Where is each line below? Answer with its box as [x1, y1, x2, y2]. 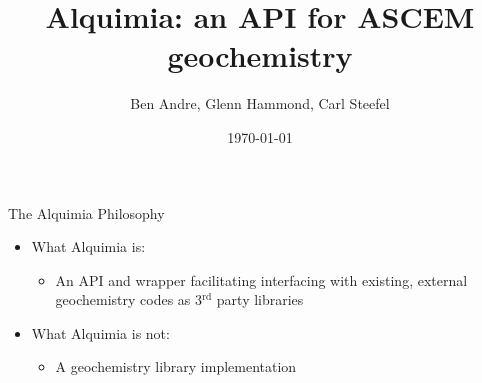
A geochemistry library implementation [55, 356, 297, 377]
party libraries [216, 289, 304, 310]
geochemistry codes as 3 [55, 289, 203, 310]
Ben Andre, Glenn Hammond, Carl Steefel [130, 93, 390, 114]
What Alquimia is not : [31, 322, 170, 343]
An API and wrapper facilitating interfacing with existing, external [55, 269, 468, 290]
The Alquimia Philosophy [8, 202, 165, 223]
